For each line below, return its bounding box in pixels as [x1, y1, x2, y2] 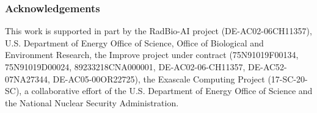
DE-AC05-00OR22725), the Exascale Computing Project [53, 72, 265, 85]
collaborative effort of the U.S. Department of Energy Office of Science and [31, 84, 313, 97]
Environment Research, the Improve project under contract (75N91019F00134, [5, 48, 299, 61]
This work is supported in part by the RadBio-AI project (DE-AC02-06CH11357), [5, 24, 312, 37]
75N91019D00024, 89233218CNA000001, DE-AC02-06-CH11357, [5, 60, 246, 73]
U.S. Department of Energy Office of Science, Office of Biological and [5, 36, 264, 49]
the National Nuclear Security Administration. [5, 96, 179, 109]
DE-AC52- [248, 60, 287, 73]
